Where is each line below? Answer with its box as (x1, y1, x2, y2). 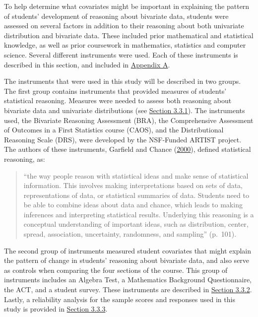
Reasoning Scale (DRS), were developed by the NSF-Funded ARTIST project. (4, 134, 242, 144)
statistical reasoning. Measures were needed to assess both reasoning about (4, 95, 232, 106)
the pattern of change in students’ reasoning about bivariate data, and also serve (4, 255, 250, 265)
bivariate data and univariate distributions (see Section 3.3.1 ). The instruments (4, 105, 245, 115)
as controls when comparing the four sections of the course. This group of (4, 264, 228, 275)
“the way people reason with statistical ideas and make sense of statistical (23, 170, 249, 181)
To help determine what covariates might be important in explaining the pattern (4, 1, 250, 11)
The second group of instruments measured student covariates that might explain (4, 245, 251, 255)
